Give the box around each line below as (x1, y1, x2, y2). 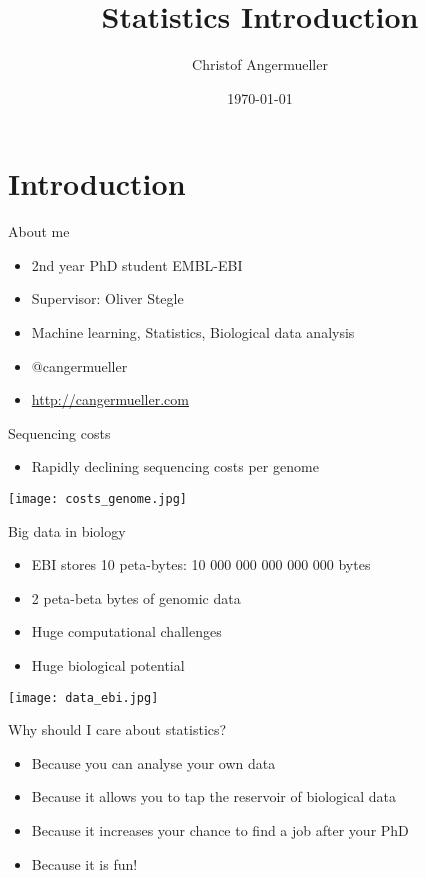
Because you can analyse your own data (31, 752, 276, 773)
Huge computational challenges (31, 621, 222, 642)
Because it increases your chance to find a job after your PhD (31, 820, 409, 841)
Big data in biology (8, 520, 126, 541)
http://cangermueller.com (31, 389, 189, 410)
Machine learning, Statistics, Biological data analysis (31, 322, 355, 343)
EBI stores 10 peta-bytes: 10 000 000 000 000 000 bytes (31, 554, 371, 575)
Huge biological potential (31, 655, 185, 676)
